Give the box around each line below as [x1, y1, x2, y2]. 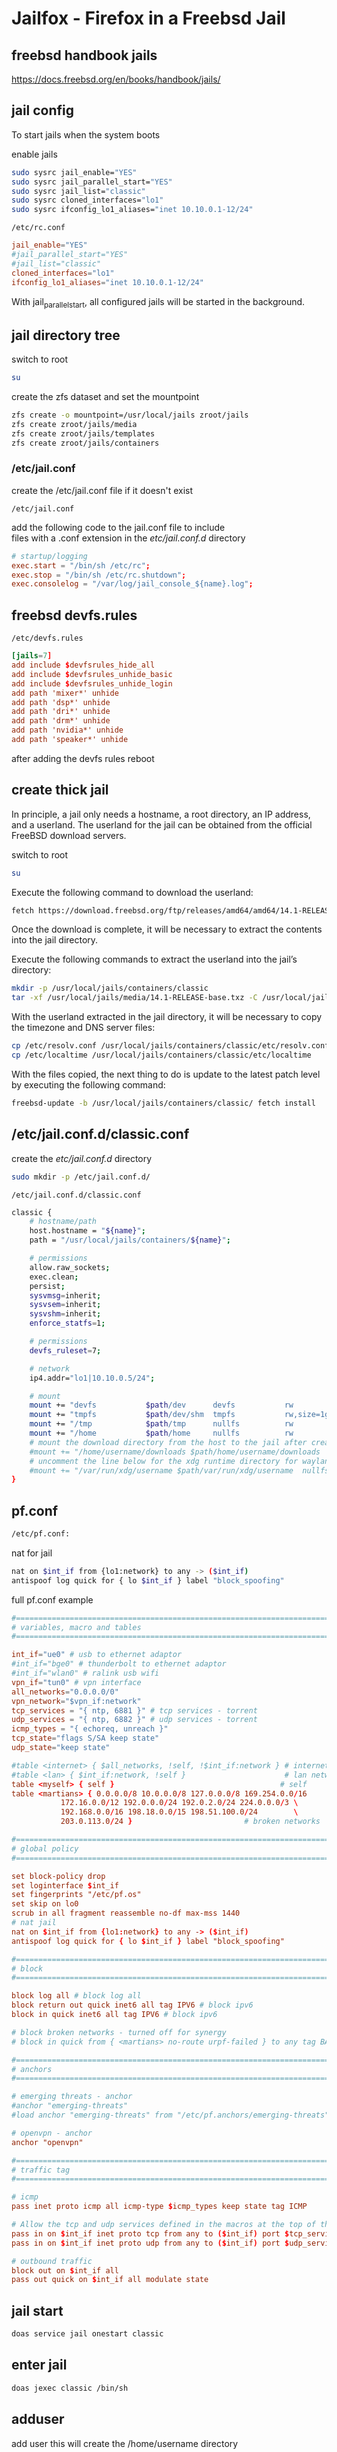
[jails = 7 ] [11, 651, 53, 661]
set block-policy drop [11, 1871, 106, 1881]
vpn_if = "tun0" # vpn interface [11, 1677, 142, 1687]
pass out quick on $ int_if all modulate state [11, 2275, 209, 2285]
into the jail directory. [11, 934, 99, 946]
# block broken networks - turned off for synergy [11, 2027, 227, 2037]
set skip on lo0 [11, 1899, 79, 1909]
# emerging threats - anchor [11, 2092, 133, 2102]
